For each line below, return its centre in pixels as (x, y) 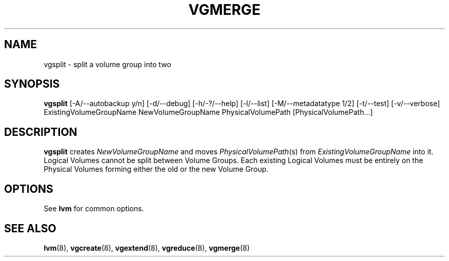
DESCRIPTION (41, 132)
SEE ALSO (30, 228)
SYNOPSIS (32, 84)
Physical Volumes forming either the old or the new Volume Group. (156, 169)
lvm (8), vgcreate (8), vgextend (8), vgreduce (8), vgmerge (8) (147, 248)
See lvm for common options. (94, 209)
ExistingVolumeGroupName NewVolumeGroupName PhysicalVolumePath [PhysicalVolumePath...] (208, 112)
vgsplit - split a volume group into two (107, 64)
